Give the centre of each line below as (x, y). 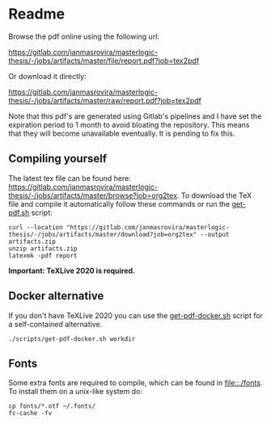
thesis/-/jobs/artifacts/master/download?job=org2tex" (103, 234)
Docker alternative (56, 296)
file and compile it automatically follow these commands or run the (119, 204)
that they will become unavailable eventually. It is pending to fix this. (122, 133)
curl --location (36, 227)
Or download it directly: (47, 76)
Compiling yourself (58, 159)
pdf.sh (19, 212)
